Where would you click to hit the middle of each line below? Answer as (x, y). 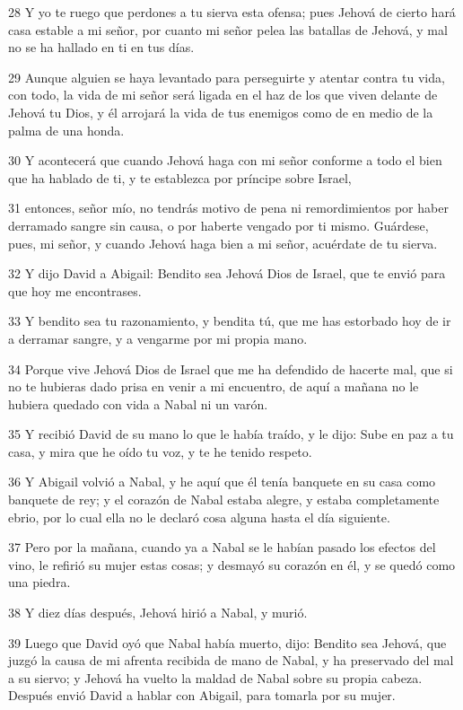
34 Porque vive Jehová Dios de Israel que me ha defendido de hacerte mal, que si (231, 368)
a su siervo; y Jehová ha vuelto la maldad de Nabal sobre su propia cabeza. (215, 677)
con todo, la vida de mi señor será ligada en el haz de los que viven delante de (223, 95)
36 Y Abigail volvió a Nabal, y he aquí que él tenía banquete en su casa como (222, 482)
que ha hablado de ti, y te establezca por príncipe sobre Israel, (180, 177)
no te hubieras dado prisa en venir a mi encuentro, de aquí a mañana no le (214, 386)
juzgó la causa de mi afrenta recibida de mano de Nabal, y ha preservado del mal (231, 660)
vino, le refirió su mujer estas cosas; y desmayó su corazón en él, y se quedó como (232, 564)
